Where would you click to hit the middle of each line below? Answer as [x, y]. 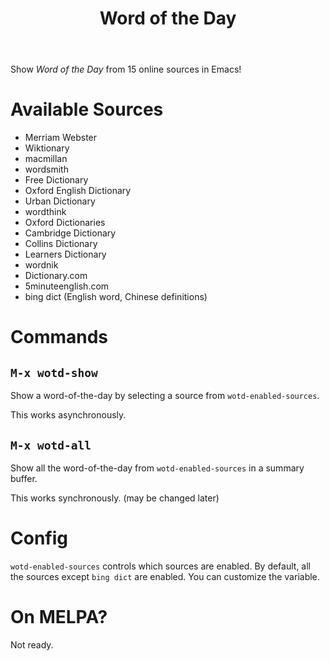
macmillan [46, 159]
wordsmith [46, 169]
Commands [59, 337]
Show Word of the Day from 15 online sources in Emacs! [126, 69]
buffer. [24, 478]
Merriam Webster [61, 138]
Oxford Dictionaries [65, 223]
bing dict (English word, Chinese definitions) [116, 297]
